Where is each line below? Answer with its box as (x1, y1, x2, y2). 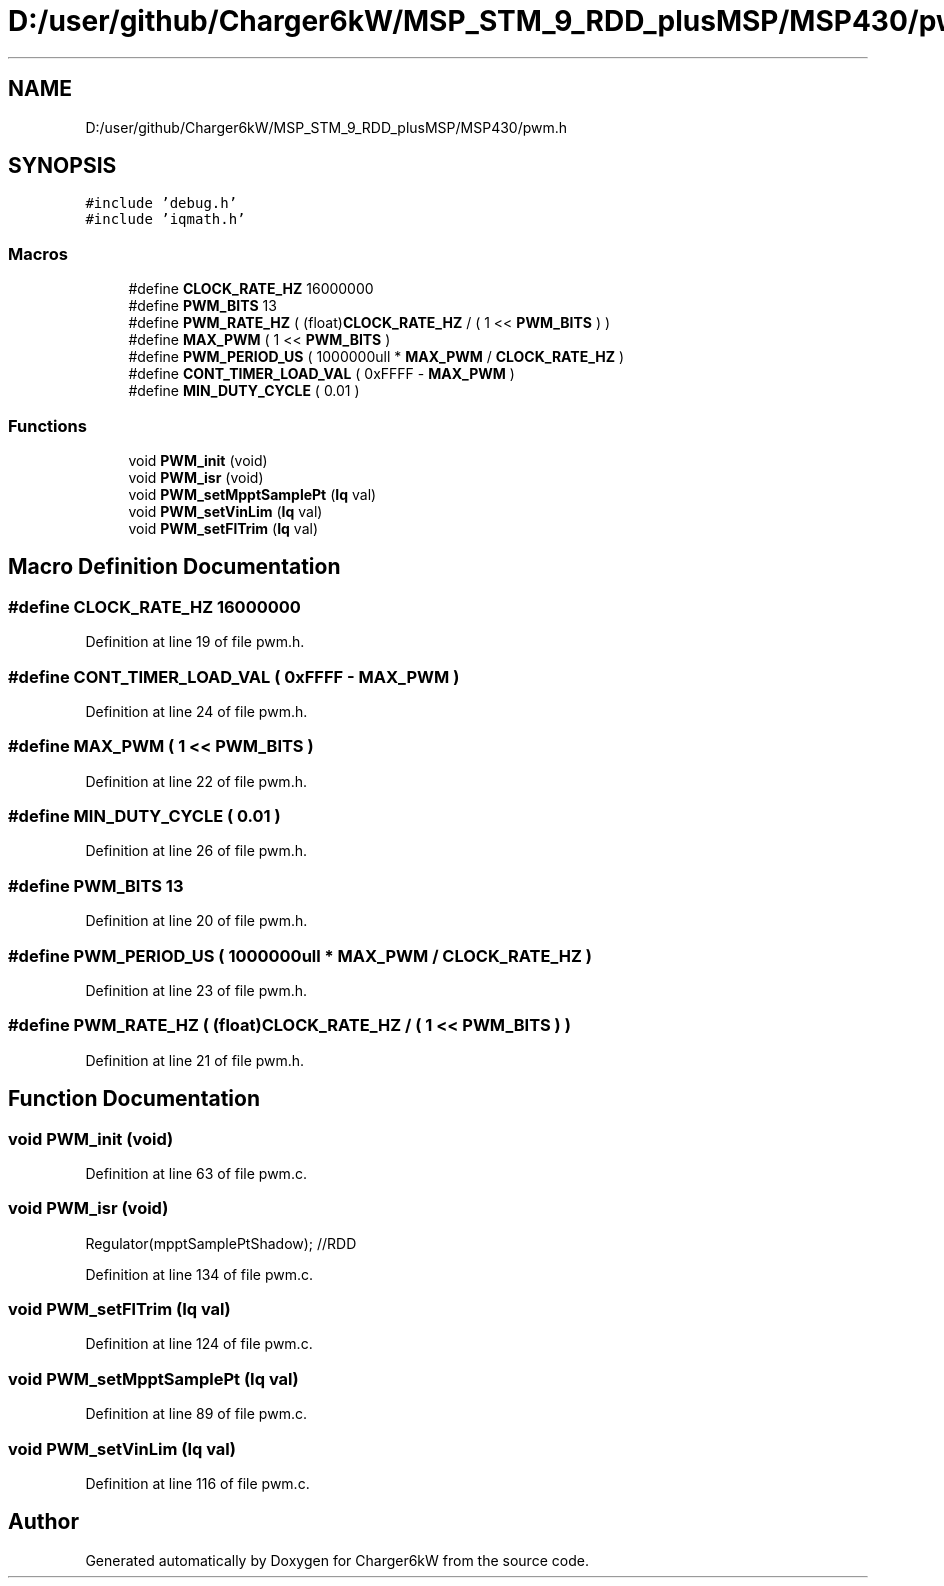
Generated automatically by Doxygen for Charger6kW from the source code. (85, 1551, 589, 1569)
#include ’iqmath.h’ (85, 211, 246, 228)
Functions (8, 415, 87, 436)
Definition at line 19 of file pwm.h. (85, 633, 305, 651)
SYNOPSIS (8, 153, 117, 179)
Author (8, 1509, 79, 1535)
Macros (8, 243, 68, 264)
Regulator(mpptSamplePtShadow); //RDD (85, 1234, 357, 1252)
